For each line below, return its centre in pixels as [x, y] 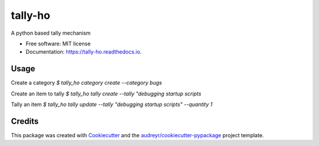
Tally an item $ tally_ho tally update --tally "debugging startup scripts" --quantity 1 [112, 104]
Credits [25, 121]
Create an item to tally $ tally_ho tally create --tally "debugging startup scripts [106, 94]
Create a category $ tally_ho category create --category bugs [87, 83]
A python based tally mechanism [51, 33]
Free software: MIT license [58, 44]
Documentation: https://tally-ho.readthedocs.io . [84, 52]
